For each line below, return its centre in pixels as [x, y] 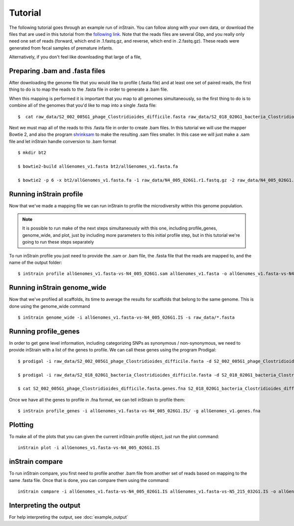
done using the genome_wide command [49, 306]
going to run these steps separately [58, 242]
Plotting [21, 425]
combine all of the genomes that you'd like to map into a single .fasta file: [83, 105]
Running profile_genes [44, 331]
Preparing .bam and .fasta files [57, 71]
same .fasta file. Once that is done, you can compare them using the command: [89, 480]
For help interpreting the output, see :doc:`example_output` [69, 517]
